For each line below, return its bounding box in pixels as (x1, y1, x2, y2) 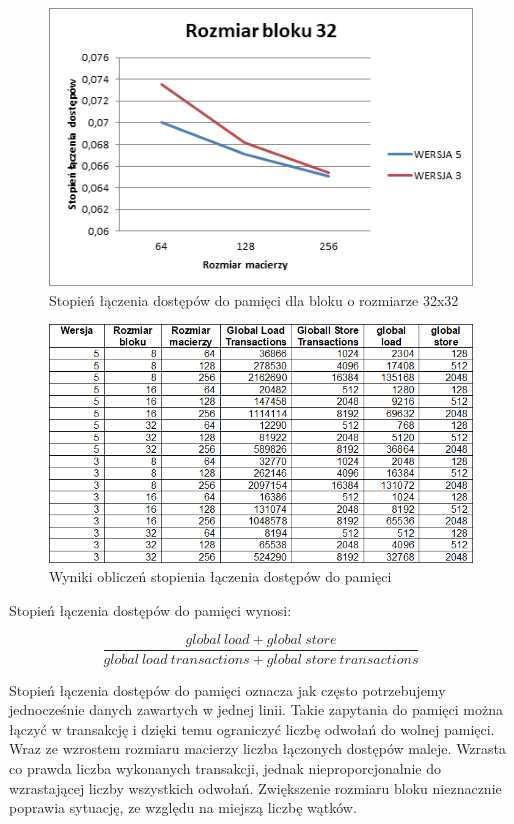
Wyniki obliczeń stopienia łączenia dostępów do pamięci (49, 566, 392, 587)
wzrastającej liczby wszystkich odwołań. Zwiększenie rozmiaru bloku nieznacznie (9, 777, 502, 798)
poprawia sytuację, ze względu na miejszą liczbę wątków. (9, 797, 357, 818)
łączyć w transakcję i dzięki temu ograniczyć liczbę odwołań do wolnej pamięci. (9, 718, 495, 739)
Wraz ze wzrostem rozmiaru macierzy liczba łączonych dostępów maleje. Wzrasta (9, 738, 507, 759)
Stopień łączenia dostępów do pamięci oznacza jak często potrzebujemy (9, 679, 446, 700)
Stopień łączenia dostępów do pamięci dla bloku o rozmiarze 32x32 (49, 289, 459, 310)
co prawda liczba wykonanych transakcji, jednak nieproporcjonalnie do (9, 757, 441, 778)
